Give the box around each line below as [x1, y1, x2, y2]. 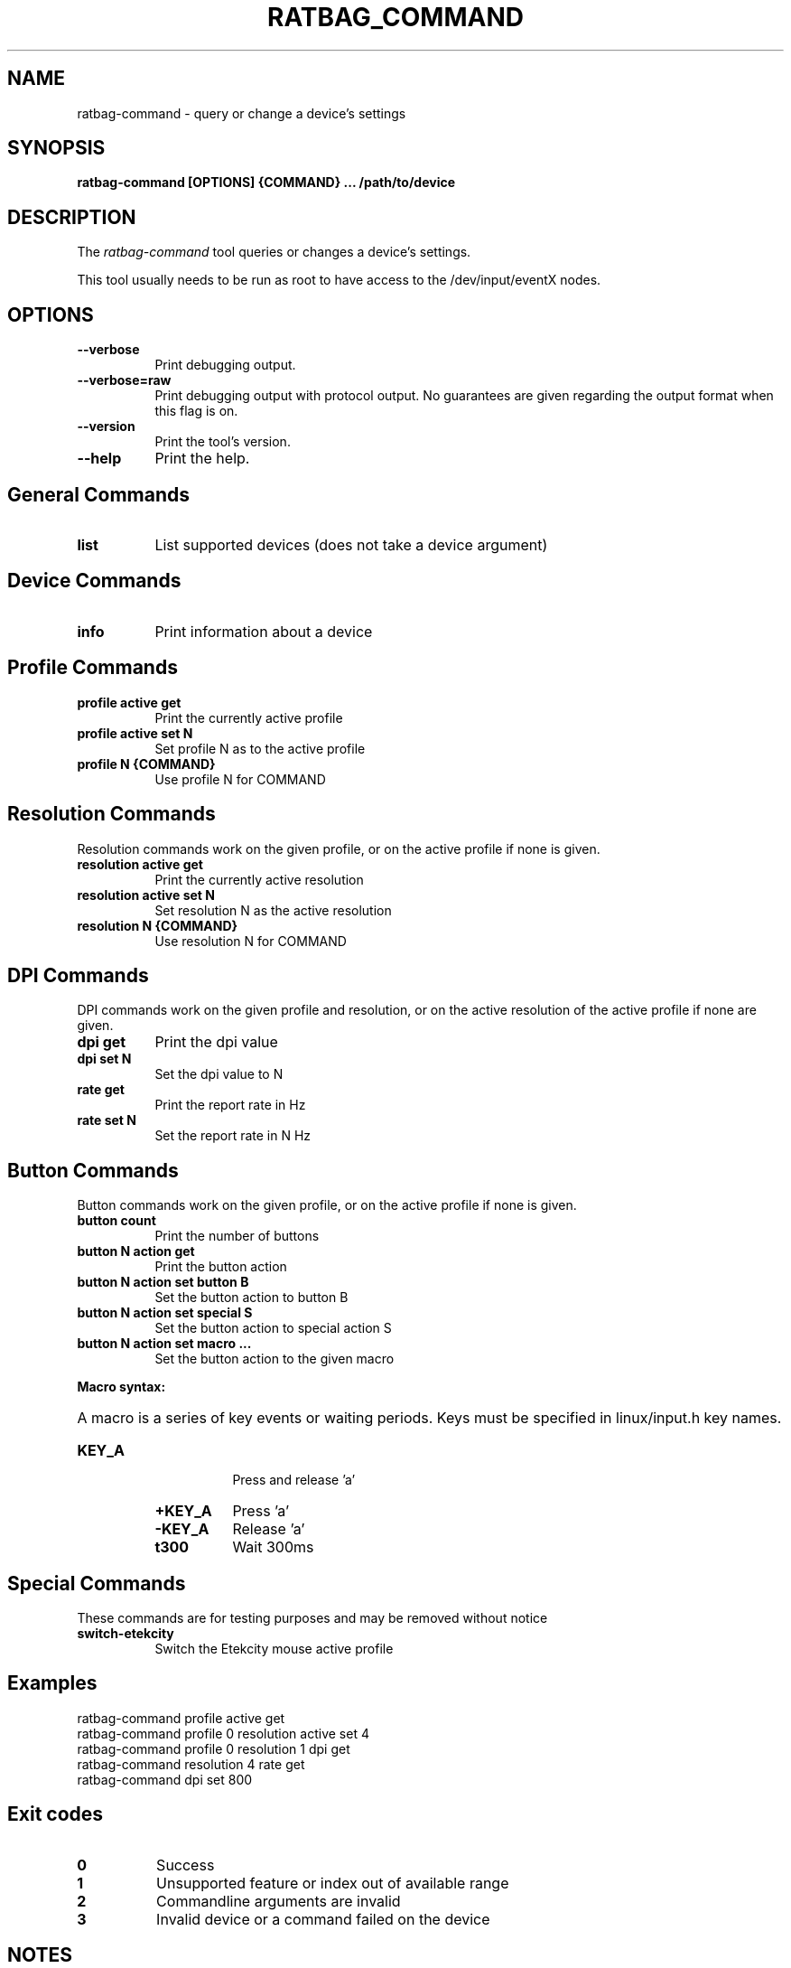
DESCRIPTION [7, 205, 136, 229]
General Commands [7, 483, 190, 506]
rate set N [77, 1112, 136, 1129]
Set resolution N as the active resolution [154, 902, 392, 918]
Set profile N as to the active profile [154, 740, 366, 756]
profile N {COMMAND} [77, 755, 216, 772]
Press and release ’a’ [232, 1472, 356, 1488]
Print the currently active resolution [154, 871, 364, 887]
